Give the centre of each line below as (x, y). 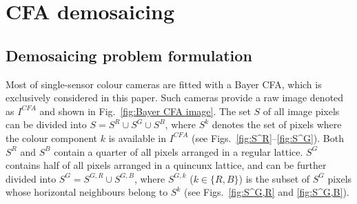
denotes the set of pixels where (277, 124)
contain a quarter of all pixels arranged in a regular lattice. (178, 151)
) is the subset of (274, 178)
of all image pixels (301, 111)
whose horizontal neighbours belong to (87, 192)
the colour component (52, 137)
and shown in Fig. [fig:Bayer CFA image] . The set (145, 111)
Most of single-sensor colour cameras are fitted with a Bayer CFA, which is (164, 84)
